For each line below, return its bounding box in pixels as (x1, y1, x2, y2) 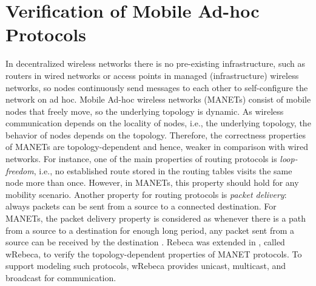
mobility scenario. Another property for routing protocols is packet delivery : (5, 188, 287, 200)
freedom (5, 164, 34, 177)
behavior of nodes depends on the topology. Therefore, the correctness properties (5, 128, 306, 141)
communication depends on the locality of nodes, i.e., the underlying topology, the (5, 117, 311, 129)
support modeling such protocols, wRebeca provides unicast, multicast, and (5, 259, 286, 272)
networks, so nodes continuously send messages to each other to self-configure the (5, 81, 308, 94)
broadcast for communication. (5, 271, 116, 284)
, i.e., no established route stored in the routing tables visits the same (33, 164, 292, 177)
